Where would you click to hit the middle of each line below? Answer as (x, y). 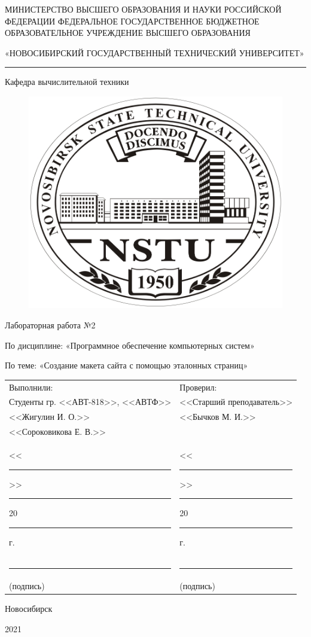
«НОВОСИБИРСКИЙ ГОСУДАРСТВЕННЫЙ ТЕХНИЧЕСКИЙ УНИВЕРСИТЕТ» (155, 52)
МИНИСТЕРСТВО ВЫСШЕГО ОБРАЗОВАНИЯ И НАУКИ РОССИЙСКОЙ (143, 9)
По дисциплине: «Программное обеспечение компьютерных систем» (130, 345)
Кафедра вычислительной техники (67, 82)
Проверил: (198, 387)
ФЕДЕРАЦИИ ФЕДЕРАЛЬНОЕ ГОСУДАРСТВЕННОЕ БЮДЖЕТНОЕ (132, 21)
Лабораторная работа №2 (50, 325)
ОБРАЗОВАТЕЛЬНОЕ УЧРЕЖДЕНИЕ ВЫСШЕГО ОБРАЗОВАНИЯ (128, 33)
